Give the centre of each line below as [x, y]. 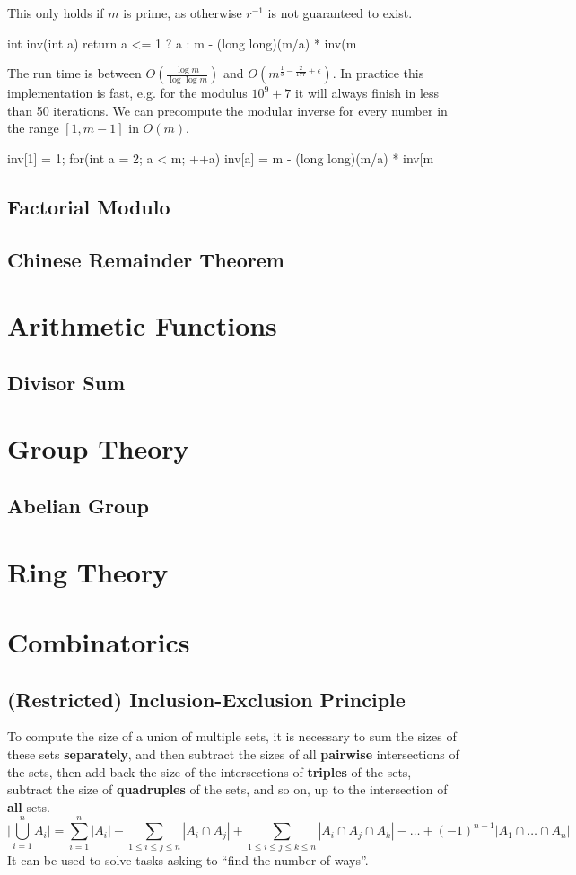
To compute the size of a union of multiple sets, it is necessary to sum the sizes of [232, 736]
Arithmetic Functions [142, 325]
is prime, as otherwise [183, 13]
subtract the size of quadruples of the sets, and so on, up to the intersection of [227, 789]
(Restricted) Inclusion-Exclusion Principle [206, 699]
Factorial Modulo [89, 206]
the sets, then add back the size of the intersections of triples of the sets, [209, 771]
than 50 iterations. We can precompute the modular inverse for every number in [227, 110]
